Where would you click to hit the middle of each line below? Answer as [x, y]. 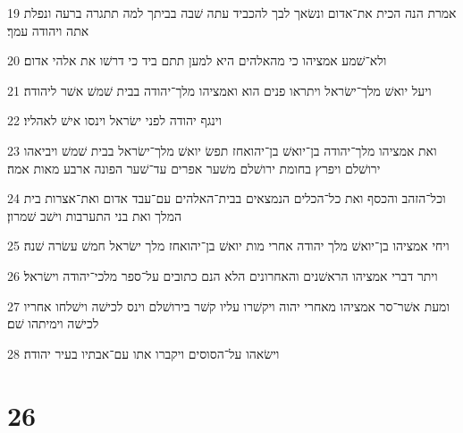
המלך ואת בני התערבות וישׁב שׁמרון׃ [94, 215]
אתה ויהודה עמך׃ [48, 30]
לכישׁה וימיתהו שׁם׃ [53, 323]
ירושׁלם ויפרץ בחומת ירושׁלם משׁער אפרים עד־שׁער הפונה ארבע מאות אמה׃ [194, 168]
